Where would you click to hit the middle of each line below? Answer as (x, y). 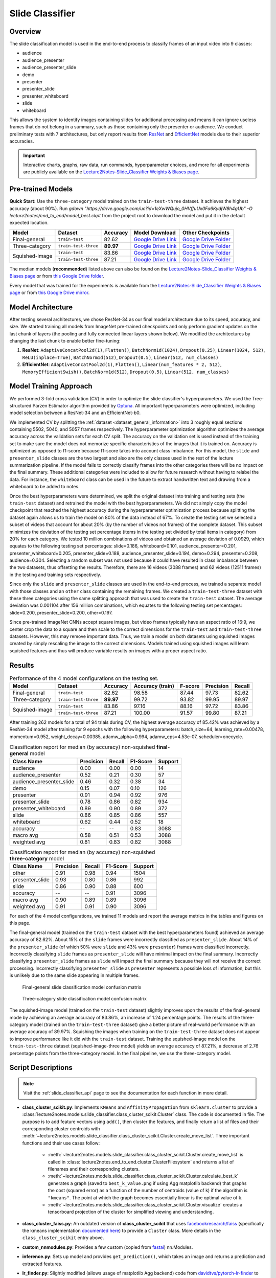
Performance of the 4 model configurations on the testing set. (84, 678)
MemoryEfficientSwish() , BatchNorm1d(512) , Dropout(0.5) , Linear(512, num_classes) (126, 372)
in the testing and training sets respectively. (55, 575)
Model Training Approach (51, 386)
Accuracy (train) (154, 686)
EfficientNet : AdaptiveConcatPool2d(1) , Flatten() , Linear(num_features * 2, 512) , (122, 364)
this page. (20, 923)
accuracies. (22, 141)
